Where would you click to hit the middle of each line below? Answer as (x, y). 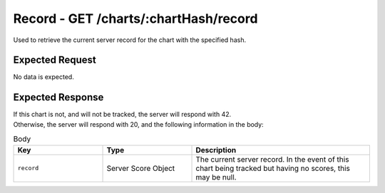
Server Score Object (141, 168)
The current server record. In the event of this (272, 159)
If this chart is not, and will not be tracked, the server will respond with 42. (122, 115)
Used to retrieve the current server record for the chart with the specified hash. (129, 40)
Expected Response (58, 97)
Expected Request (55, 60)
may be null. (216, 177)
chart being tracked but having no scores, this (273, 168)
